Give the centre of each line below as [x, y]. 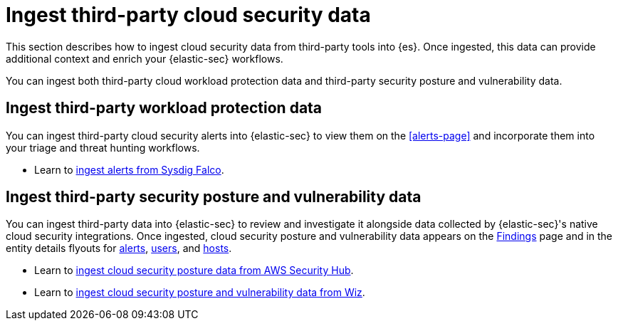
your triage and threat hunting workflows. [103, 147]
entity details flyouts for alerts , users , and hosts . [119, 248]
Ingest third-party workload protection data [164, 108]
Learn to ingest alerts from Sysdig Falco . [129, 169]
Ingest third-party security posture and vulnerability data [214, 197]
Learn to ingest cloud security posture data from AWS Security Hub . [194, 270]
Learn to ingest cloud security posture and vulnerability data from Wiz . [200, 293]
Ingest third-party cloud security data [188, 15]
